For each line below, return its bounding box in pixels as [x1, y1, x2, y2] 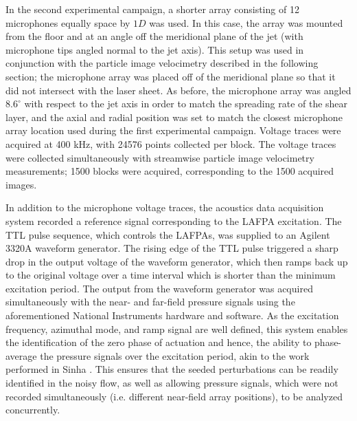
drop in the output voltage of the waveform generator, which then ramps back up [5, 254, 348, 268]
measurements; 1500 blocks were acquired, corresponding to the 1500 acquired [5, 164, 334, 178]
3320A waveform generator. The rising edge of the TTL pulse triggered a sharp [5, 241, 338, 255]
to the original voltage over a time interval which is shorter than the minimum [5, 268, 336, 282]
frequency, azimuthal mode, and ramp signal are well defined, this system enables [5, 321, 348, 336]
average [5, 348, 37, 363]
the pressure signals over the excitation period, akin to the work [40, 348, 310, 363]
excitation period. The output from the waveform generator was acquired [5, 281, 313, 295]
